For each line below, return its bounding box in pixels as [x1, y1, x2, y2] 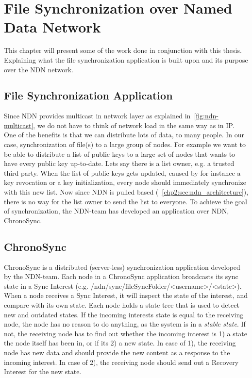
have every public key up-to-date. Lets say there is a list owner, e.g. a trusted [4, 158, 235, 168]
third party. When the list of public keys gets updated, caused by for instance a [4, 167, 241, 178]
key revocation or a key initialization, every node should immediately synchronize [4, 177, 246, 187]
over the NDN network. [4, 64, 74, 74]
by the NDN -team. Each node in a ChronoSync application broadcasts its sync [4, 271, 238, 281]
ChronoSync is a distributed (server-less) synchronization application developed [4, 262, 240, 272]
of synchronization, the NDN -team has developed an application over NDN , [4, 206, 229, 216]
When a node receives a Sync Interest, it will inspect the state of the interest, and [4, 290, 248, 300]
